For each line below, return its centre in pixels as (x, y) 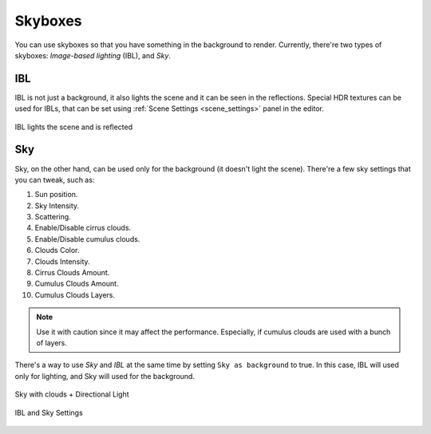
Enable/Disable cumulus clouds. (87, 239)
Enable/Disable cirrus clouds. (83, 228)
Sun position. (56, 195)
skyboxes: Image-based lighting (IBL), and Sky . (93, 55)
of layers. (52, 343)
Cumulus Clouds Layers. (75, 294)
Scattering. (53, 217)
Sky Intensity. (57, 205)
